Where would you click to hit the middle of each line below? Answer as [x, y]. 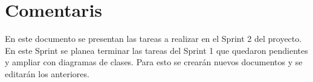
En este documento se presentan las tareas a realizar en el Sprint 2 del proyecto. [153, 39]
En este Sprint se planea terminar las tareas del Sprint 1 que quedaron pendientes [156, 50]
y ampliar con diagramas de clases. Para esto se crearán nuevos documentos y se [154, 62]
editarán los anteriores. [47, 73]
